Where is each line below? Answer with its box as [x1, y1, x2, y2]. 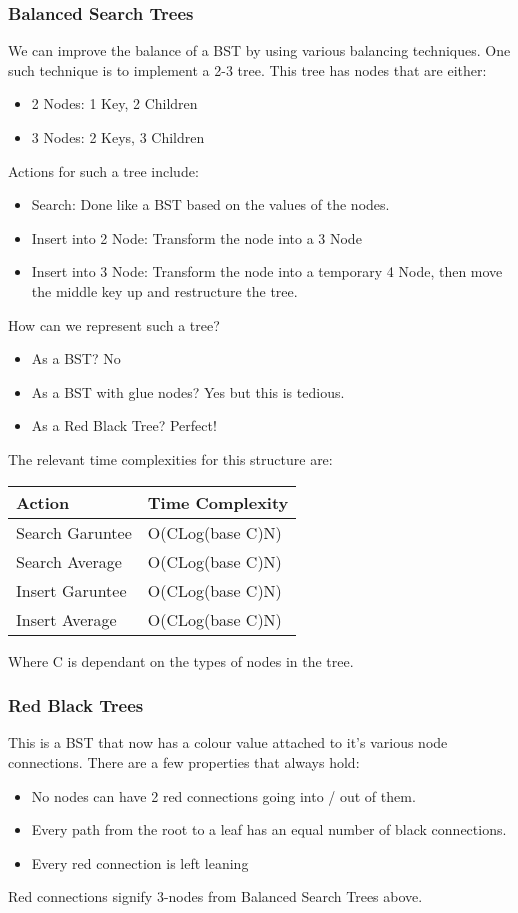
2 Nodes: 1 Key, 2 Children [31, 93, 198, 114]
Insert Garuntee [16, 578, 127, 602]
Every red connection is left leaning [31, 852, 249, 873]
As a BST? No [31, 348, 121, 369]
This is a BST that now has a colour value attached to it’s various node [8, 732, 448, 753]
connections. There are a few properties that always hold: [8, 751, 360, 772]
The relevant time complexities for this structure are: [8, 448, 333, 469]
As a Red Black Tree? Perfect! [31, 415, 217, 436]
